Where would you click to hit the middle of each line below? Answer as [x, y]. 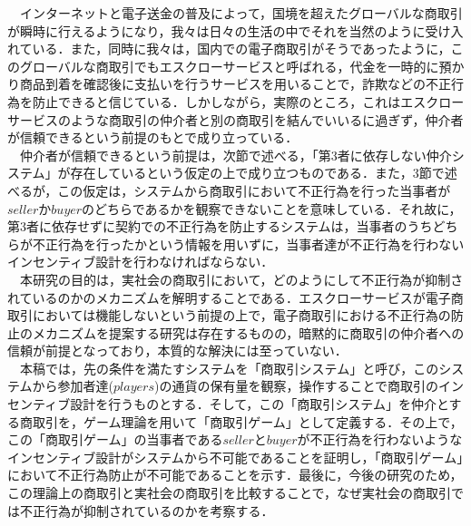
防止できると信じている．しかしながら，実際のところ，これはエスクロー [248, 101]
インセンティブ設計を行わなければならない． [141, 262]
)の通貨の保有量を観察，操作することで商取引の [296, 386]
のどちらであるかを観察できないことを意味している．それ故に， [272, 208]
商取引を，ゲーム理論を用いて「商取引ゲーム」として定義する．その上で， [241, 421]
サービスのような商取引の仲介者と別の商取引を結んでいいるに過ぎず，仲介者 [235, 119]
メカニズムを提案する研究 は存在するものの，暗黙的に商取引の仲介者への [248, 332]
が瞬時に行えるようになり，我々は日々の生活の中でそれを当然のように [216, 30]
